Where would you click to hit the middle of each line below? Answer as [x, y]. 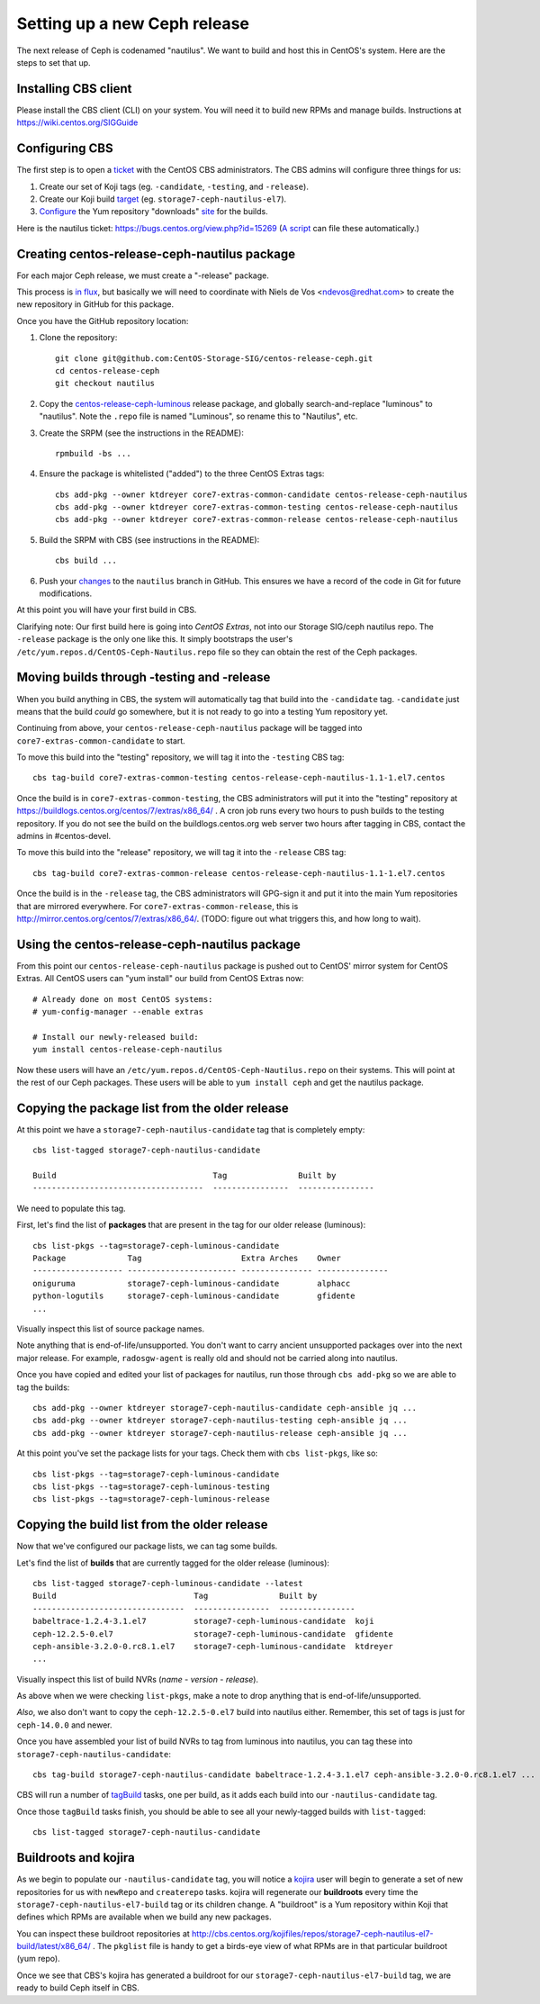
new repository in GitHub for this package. [95, 304]
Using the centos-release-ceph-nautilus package [158, 944]
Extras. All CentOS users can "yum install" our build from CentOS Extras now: [160, 979]
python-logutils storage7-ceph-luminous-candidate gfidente [194, 1296]
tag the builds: [43, 1387]
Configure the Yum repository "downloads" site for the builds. [154, 212]
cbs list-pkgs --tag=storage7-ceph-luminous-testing [151, 1486]
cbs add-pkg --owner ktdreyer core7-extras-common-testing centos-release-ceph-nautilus [257, 507]
